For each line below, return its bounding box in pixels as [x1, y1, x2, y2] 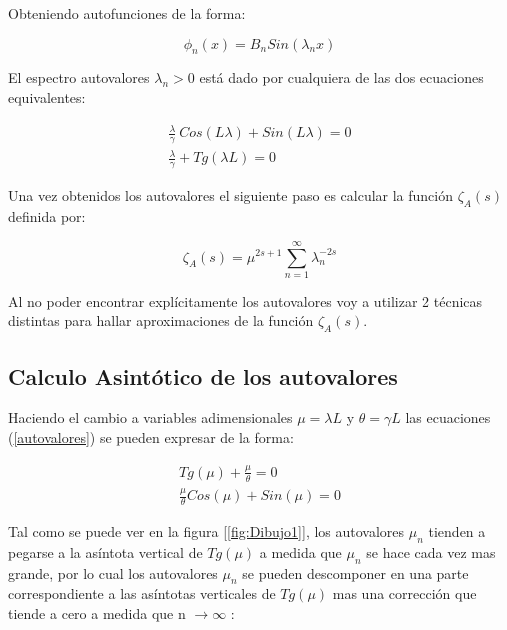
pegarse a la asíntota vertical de [8, 541, 203, 562]
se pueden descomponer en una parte [242, 562, 469, 583]
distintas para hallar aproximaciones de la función [8, 310, 314, 331]
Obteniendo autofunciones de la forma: [8, 3, 246, 23]
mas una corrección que [332, 583, 477, 604]
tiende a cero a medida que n [8, 602, 186, 623]
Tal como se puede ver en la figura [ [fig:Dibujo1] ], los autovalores [8, 520, 405, 541]
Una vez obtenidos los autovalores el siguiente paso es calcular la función [8, 185, 454, 206]
